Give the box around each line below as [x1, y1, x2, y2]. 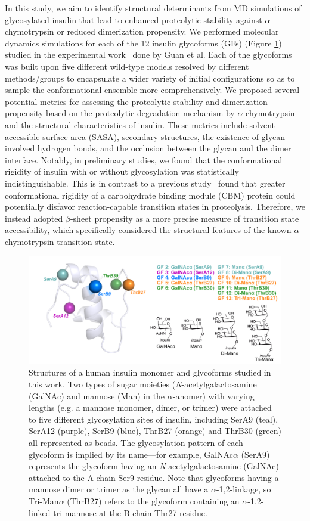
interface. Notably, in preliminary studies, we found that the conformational [5, 153, 283, 166]
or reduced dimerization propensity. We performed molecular [57, 25, 279, 38]
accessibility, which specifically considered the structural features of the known [5, 224, 292, 236]
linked [29, 506, 51, 519]
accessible [5, 130, 40, 142]
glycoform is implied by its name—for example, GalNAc [29, 448, 233, 460]
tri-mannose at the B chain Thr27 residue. [53, 506, 207, 519]
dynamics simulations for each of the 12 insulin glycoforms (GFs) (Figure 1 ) [5, 36, 282, 49]
